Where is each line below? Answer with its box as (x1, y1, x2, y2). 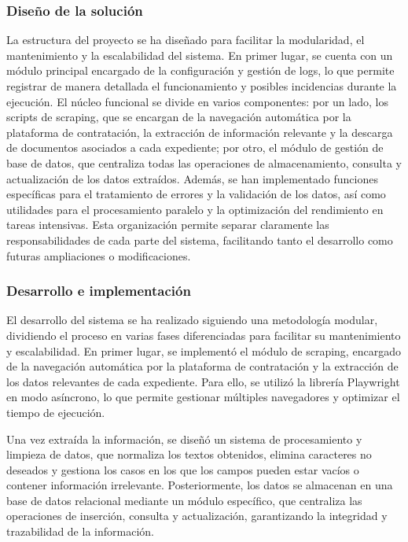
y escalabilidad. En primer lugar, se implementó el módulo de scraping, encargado (6, 342, 401, 359)
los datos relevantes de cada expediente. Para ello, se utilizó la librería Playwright (6, 373, 400, 389)
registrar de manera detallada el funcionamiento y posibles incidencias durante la (6, 78, 397, 94)
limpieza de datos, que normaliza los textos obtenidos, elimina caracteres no (6, 446, 372, 463)
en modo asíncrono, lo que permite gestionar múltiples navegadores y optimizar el (6, 389, 400, 405)
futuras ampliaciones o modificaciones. (6, 247, 191, 264)
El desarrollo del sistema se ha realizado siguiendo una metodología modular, (6, 312, 378, 328)
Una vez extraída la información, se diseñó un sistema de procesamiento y (6, 430, 362, 447)
